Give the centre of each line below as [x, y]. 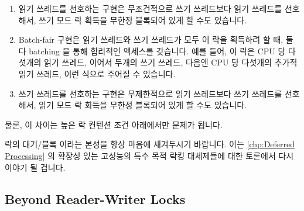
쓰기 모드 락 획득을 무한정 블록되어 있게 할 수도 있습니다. [143, 20]
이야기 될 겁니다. [35, 167]
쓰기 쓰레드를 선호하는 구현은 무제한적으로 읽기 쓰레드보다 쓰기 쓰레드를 [150, 93]
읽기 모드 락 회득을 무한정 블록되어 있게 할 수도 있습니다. [143, 105]
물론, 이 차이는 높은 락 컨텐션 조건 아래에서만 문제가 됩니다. [114, 124]
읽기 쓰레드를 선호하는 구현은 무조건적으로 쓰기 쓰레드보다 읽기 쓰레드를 [150, 8]
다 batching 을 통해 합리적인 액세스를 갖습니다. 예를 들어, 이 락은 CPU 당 [152, 51]
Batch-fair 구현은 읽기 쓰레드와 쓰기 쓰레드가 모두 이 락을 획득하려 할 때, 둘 [156, 39]
